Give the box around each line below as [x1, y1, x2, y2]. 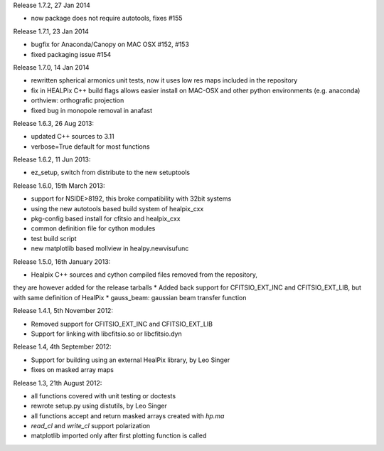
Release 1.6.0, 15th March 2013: [13, 181, 106, 190]
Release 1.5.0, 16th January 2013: [13, 257, 111, 266]
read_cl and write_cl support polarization [31, 422, 151, 430]
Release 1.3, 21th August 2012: [13, 378, 102, 387]
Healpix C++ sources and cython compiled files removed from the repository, [31, 270, 257, 279]
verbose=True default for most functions [31, 142, 150, 151]
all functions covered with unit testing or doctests [31, 391, 176, 400]
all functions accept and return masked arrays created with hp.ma [31, 411, 225, 420]
